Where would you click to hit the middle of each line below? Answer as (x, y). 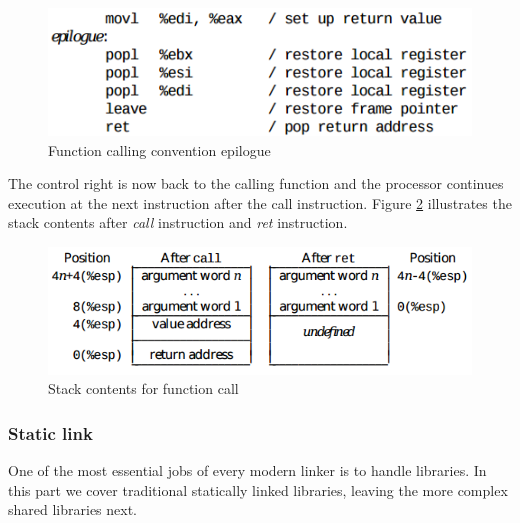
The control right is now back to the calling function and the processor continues (256, 183)
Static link (50, 432)
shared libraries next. (73, 509)
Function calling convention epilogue (159, 149)
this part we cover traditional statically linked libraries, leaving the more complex (258, 489)
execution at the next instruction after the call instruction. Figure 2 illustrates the (260, 202)
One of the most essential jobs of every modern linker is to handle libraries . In (247, 470)
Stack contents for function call (143, 388)
